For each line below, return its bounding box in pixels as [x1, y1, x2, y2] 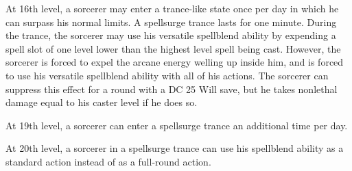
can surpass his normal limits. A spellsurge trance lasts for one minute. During [5, 14, 337, 29]
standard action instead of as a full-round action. [5, 154, 211, 168]
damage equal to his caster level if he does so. [5, 95, 198, 109]
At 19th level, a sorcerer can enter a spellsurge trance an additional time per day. [5, 118, 348, 132]
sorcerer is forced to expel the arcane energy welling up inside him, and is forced [5, 55, 344, 69]
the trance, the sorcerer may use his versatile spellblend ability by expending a [5, 28, 336, 42]
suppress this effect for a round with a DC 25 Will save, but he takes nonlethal [5, 81, 338, 96]
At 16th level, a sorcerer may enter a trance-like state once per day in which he [5, 1, 339, 15]
